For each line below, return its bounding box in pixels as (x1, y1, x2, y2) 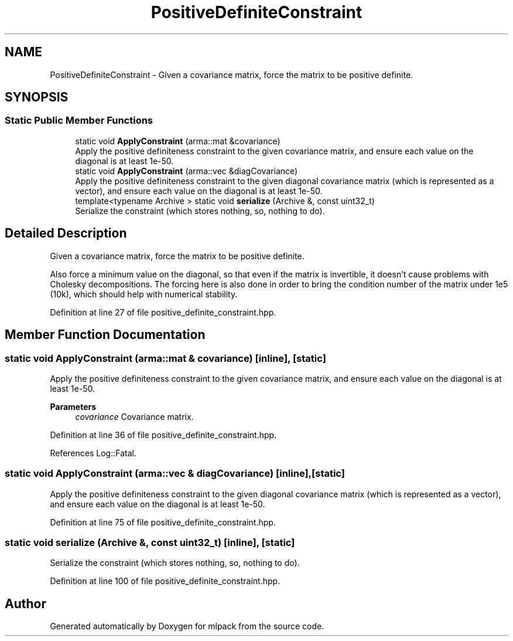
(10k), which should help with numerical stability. (50, 289, 238, 299)
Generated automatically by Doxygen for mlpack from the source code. (50, 621, 324, 632)
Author (5, 596, 46, 611)
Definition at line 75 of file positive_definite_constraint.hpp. (50, 517, 276, 527)
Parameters (50, 401, 97, 412)
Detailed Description (5, 226, 127, 241)
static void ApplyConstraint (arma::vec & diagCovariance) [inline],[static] (5, 467, 345, 480)
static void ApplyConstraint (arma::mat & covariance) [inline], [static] (5, 352, 326, 364)
